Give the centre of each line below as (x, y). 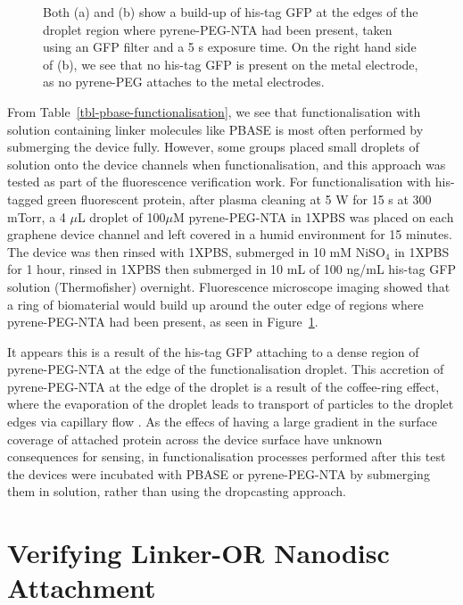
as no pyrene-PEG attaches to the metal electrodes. (184, 82)
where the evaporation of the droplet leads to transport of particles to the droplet (231, 404)
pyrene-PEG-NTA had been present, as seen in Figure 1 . (163, 322)
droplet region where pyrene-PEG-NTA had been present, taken (218, 29)
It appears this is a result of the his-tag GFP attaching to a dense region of (213, 351)
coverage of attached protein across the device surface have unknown (195, 439)
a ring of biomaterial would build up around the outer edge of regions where (215, 304)
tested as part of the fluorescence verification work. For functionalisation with (219, 182)
